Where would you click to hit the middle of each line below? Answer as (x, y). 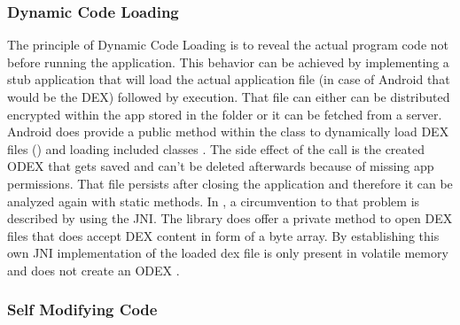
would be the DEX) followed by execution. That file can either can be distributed (229, 97)
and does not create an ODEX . (94, 270)
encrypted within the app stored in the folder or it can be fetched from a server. (225, 114)
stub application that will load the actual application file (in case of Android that (229, 79)
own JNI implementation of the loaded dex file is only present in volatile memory (228, 253)
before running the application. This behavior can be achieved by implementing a (228, 62)
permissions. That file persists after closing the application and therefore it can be (230, 183)
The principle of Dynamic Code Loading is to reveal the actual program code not (228, 45)
